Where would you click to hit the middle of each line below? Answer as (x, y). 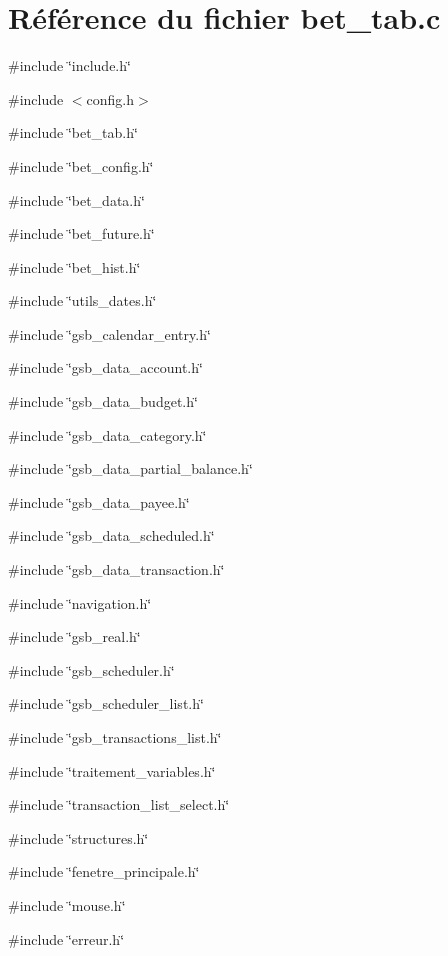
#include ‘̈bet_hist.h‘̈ (74, 266)
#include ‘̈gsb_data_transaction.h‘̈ (116, 569)
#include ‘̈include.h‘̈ (69, 65)
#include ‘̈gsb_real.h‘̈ (74, 636)
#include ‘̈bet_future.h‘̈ (81, 233)
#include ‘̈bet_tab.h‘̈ (73, 132)
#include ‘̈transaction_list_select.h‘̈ (119, 804)
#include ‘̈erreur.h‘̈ (66, 938)
